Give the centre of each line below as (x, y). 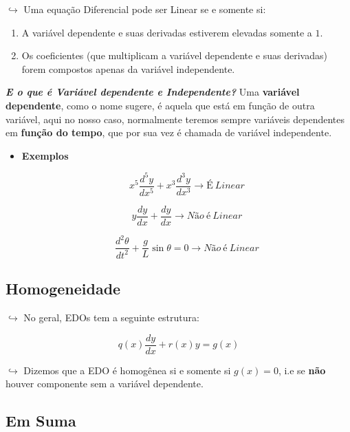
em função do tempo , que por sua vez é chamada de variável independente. (169, 132)
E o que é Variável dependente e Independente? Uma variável (153, 92)
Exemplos (45, 155)
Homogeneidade (63, 289)
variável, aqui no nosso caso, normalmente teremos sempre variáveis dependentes (175, 119)
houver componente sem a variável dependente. (105, 384)
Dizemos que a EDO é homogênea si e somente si (127, 370)
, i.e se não (302, 370)
